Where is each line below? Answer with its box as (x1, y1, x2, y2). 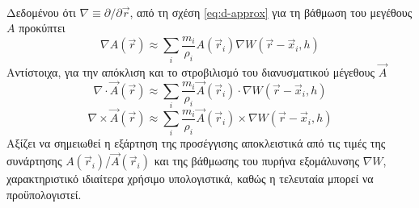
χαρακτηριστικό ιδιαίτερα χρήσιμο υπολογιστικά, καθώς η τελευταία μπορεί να (6, 170, 374, 187)
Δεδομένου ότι (6, 3, 76, 20)
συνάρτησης (6, 152, 62, 169)
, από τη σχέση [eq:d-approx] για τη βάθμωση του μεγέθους (129, 3, 413, 20)
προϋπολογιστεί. (6, 185, 82, 202)
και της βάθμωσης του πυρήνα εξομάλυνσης (154, 152, 359, 169)
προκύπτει (19, 19, 66, 36)
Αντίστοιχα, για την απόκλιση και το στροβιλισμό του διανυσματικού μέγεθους (6, 63, 375, 80)
